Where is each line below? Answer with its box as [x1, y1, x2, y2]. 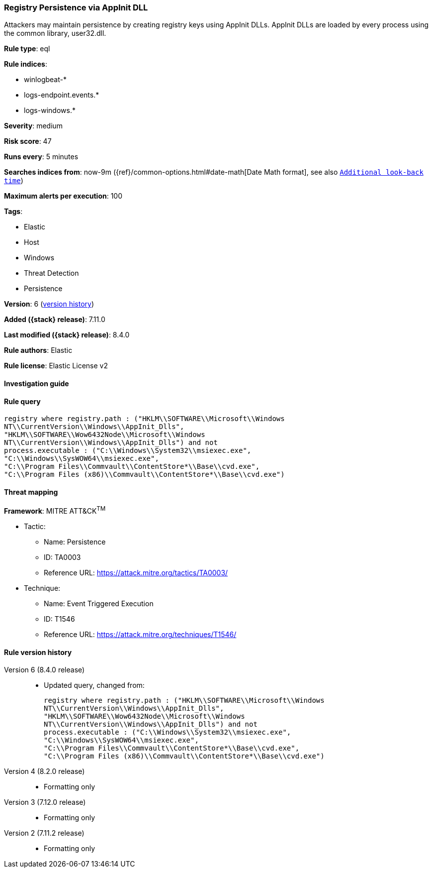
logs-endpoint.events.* [24, 91, 99, 100]
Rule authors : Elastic [4, 346, 73, 355]
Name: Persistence [44, 538, 106, 546]
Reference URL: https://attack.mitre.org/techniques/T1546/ [44, 630, 237, 639]
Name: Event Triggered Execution [44, 599, 154, 608]
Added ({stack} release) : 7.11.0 [4, 315, 105, 324]
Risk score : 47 [4, 137, 52, 146]
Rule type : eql [4, 44, 50, 53]
